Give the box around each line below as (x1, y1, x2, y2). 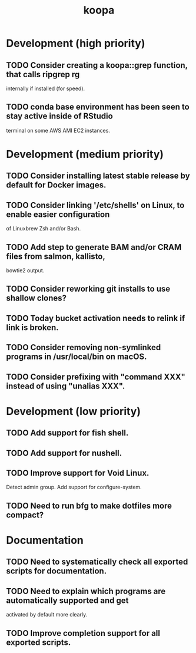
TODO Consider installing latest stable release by (6, 171, 190, 181)
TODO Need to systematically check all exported (6, 557, 188, 567)
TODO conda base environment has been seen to (6, 102, 190, 112)
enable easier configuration (6, 209, 110, 219)
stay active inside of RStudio (6, 111, 113, 121)
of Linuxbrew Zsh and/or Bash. (6, 225, 81, 232)
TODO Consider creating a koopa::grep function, (6, 60, 188, 70)
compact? (6, 510, 44, 520)
